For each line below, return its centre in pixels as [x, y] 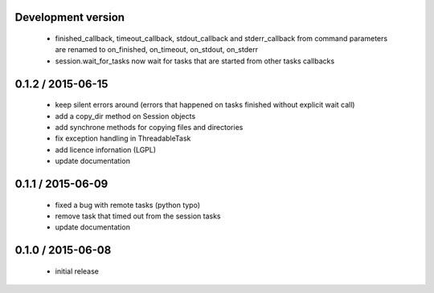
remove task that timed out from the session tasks [138, 216]
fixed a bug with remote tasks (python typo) [128, 205]
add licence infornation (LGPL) [106, 149]
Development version [70, 17]
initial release [77, 271]
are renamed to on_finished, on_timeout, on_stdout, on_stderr [157, 50]
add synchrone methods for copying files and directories [149, 127]
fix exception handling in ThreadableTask [123, 138]
